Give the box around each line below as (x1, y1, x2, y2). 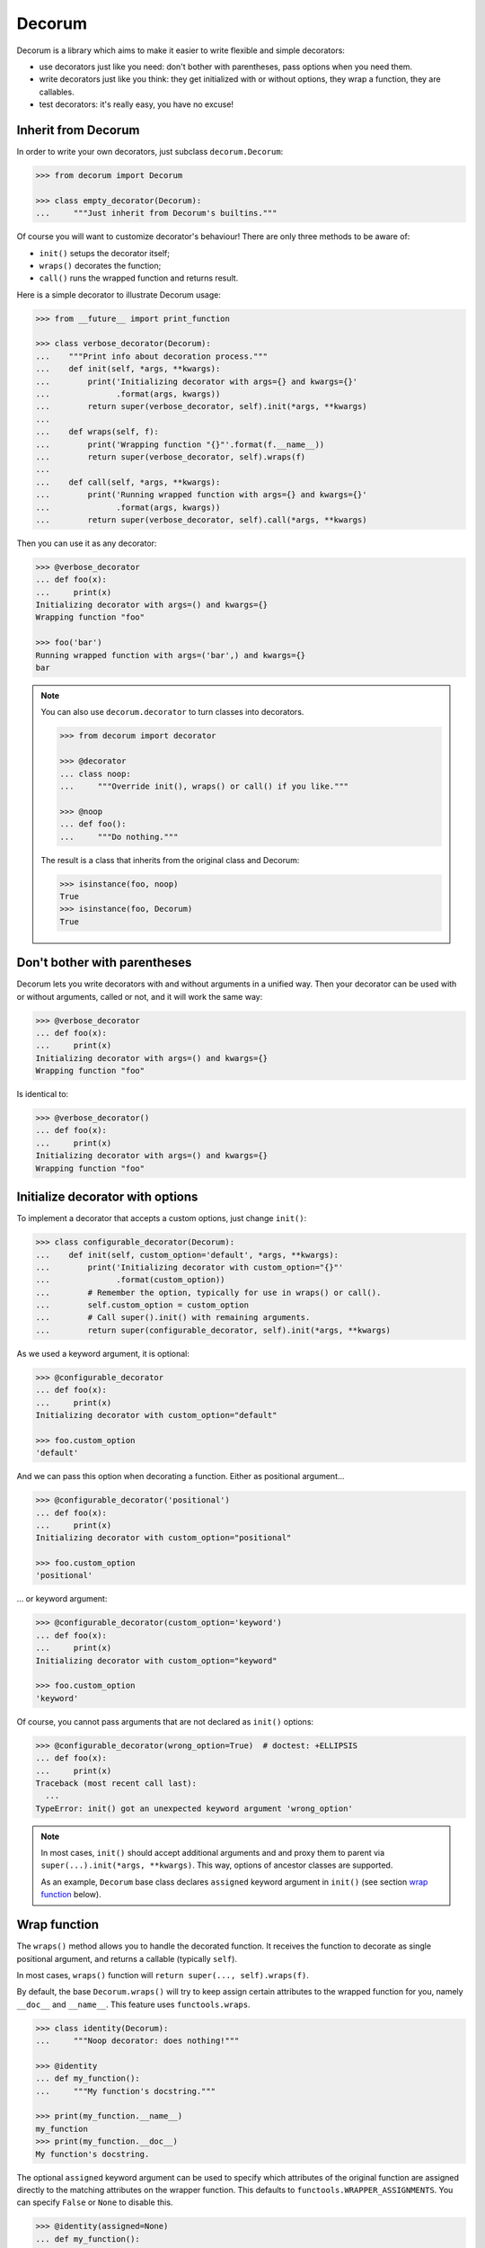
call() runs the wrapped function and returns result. (39, 272, 239, 283)
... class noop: (59, 769, 132, 779)
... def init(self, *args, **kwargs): (35, 364, 221, 374)
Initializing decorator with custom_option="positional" (35, 1533, 292, 1543)
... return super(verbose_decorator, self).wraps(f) (35, 452, 306, 462)
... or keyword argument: (16, 1593, 108, 1604)
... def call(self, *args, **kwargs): (35, 477, 221, 487)
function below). (40, 1889, 102, 1900)
